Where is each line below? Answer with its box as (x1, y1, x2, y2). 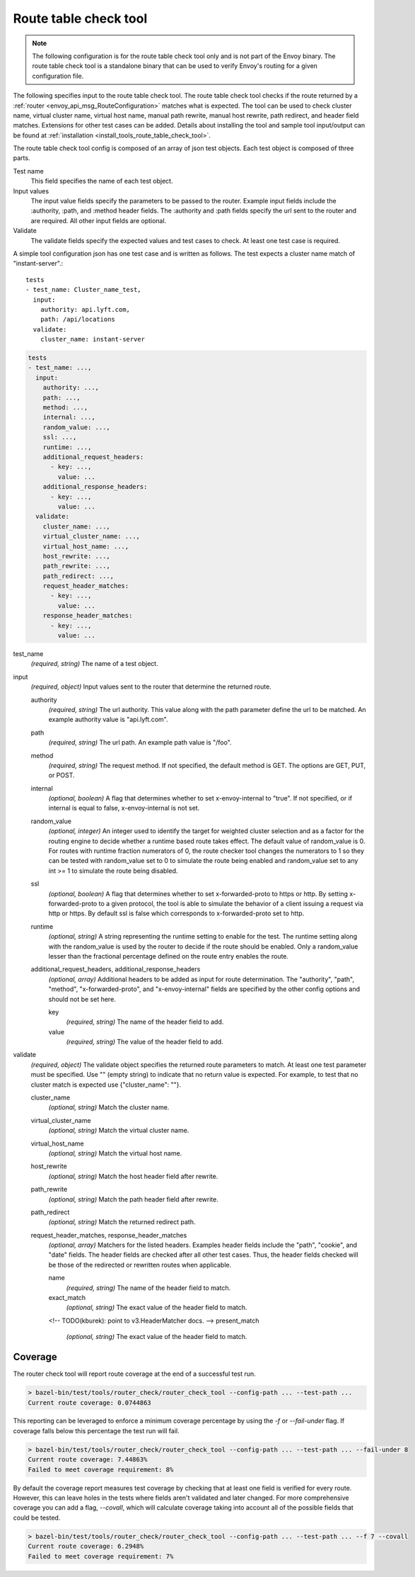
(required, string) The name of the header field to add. (66, 1017, 224, 1027)
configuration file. (32, 72, 84, 80)
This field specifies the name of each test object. (30, 177, 173, 186)
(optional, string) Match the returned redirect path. (48, 1218, 196, 1226)
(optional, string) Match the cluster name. (48, 1103, 170, 1112)
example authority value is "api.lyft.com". (48, 716, 168, 724)
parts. (13, 154, 30, 162)
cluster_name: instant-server (40, 335, 145, 344)
